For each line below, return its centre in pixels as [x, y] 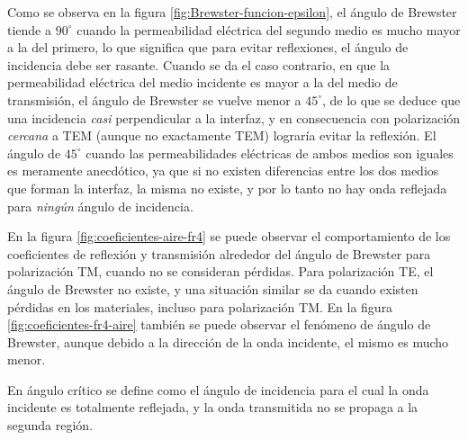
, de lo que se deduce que [391, 99]
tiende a [29, 29]
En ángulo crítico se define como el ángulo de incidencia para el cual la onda [218, 389]
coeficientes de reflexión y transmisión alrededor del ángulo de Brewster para [219, 253]
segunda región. [50, 425]
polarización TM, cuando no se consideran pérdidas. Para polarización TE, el [220, 271]
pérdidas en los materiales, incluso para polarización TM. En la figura [200, 306]
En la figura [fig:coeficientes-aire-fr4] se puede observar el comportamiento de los [229, 236]
